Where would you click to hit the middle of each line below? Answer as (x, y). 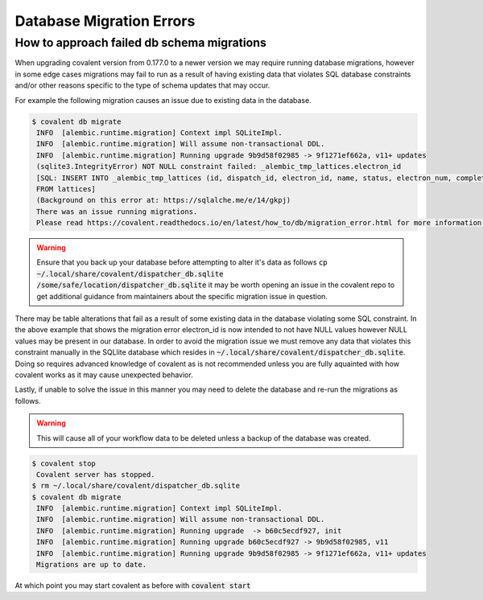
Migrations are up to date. (92, 565)
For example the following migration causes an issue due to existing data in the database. (163, 100)
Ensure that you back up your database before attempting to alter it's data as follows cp (182, 262)
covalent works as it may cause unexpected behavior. (104, 375)
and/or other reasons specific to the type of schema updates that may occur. (142, 85)
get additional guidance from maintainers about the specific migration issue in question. (182, 296)
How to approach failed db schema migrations (141, 43)
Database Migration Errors (105, 21)
